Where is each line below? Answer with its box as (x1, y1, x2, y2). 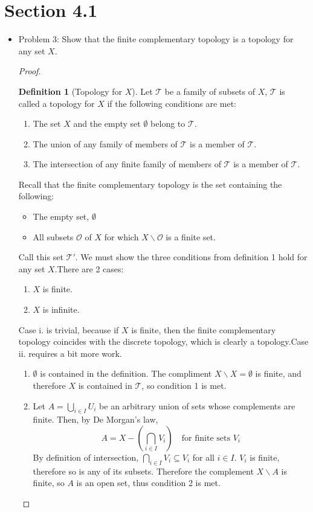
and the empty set (73, 117, 141, 130)
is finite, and (255, 367, 302, 380)
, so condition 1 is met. (141, 379, 227, 391)
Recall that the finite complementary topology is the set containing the (18, 178, 282, 190)
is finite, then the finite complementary (131, 323, 276, 336)
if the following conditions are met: (107, 97, 237, 109)
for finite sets (181, 434, 230, 443)
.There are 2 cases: (54, 262, 124, 275)
